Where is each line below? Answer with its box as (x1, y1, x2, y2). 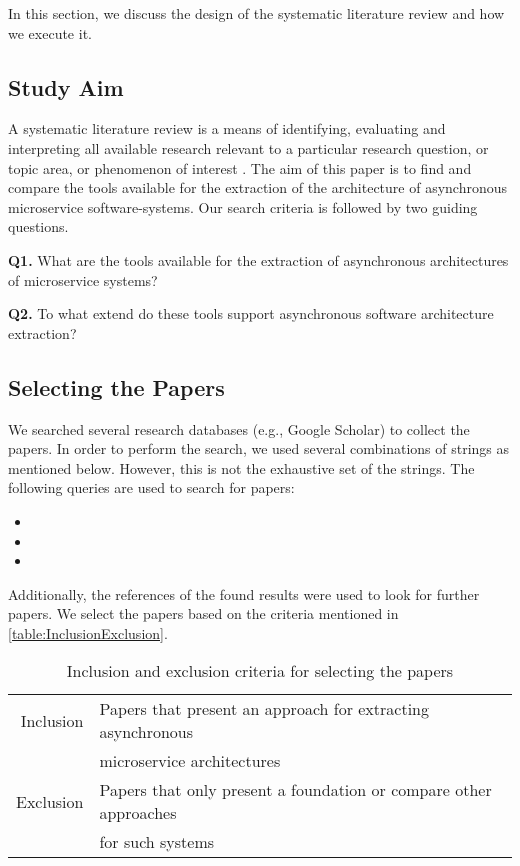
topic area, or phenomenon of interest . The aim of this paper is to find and (8, 157, 472, 178)
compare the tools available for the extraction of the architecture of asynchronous (8, 177, 508, 198)
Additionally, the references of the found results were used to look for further (8, 583, 480, 604)
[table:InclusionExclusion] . (8, 622, 168, 643)
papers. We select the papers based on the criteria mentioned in (8, 603, 399, 624)
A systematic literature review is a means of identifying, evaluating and (8, 118, 446, 139)
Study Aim (8, 71, 124, 102)
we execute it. (8, 22, 92, 43)
